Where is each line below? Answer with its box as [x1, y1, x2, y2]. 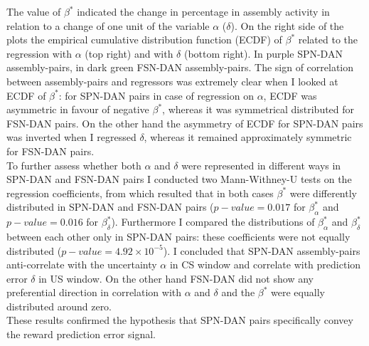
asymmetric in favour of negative [6, 102, 149, 117]
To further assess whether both [6, 157, 141, 172]
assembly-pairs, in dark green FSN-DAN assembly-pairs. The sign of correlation [6, 60, 354, 75]
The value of [6, 4, 61, 19]
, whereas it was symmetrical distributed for [162, 102, 355, 117]
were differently [289, 185, 357, 200]
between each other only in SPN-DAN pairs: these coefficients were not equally [6, 229, 351, 243]
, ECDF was [263, 88, 317, 103]
